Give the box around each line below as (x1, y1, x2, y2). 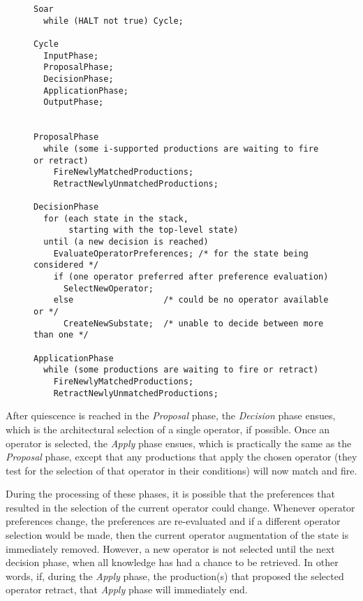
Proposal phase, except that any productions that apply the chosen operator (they (6, 449, 357, 464)
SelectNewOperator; (63, 283, 154, 294)
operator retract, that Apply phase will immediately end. (6, 582, 248, 597)
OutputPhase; (43, 97, 104, 108)
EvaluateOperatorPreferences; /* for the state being (53, 248, 309, 259)
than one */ (34, 330, 89, 340)
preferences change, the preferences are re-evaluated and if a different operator (6, 514, 341, 528)
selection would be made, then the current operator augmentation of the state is (6, 528, 349, 542)
